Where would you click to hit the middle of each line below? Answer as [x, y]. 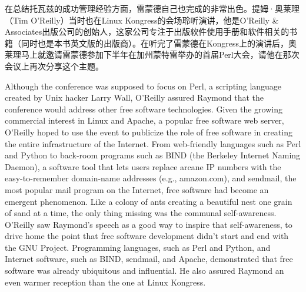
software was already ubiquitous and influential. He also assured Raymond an [144, 271]
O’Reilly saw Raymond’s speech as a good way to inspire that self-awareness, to [149, 224]
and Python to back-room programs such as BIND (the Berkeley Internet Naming [153, 155]
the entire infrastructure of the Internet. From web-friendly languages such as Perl [153, 143]
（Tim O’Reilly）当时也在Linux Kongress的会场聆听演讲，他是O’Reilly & [142, 20]
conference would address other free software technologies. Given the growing [144, 109]
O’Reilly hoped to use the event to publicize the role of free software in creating [149, 132]
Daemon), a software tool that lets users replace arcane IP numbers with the [143, 166]
